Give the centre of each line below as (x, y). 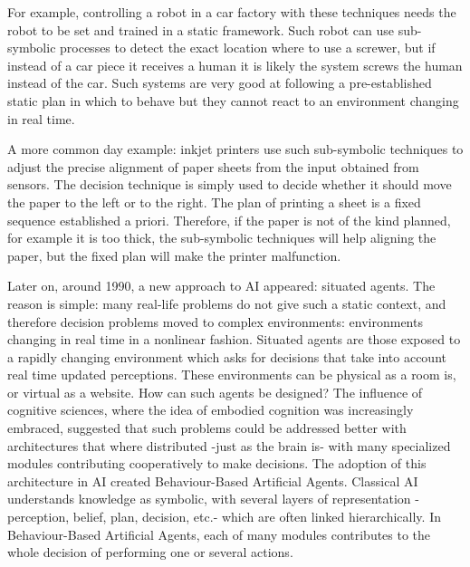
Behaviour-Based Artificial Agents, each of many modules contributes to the (219, 534)
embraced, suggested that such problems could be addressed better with (207, 428)
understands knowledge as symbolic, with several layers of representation (209, 499)
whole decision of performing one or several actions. (150, 552)
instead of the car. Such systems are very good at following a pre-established (220, 83)
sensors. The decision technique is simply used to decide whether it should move (230, 184)
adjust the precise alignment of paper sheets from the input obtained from (213, 166)
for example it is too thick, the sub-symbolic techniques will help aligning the (222, 238)
